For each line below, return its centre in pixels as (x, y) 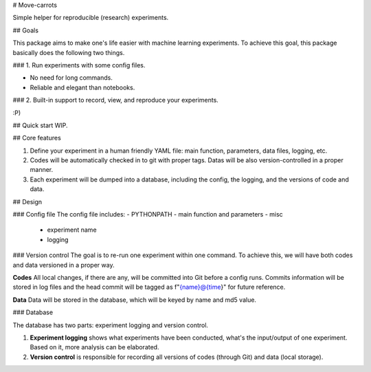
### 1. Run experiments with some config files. (79, 65)
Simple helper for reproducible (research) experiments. (91, 18)
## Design (27, 201)
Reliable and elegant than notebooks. (82, 87)
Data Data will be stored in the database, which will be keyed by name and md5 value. (135, 300)
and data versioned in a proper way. (64, 265)
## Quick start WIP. (40, 125)
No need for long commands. (71, 78)
